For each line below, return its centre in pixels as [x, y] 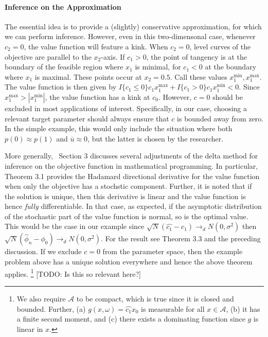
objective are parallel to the [48, 56]
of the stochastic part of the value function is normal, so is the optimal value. [127, 216]
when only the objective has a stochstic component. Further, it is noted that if [128, 186]
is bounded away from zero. [220, 118]
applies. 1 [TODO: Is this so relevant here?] [73, 273]
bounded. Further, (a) [51, 308]
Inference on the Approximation [63, 6]
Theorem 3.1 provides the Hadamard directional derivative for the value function [132, 176]
